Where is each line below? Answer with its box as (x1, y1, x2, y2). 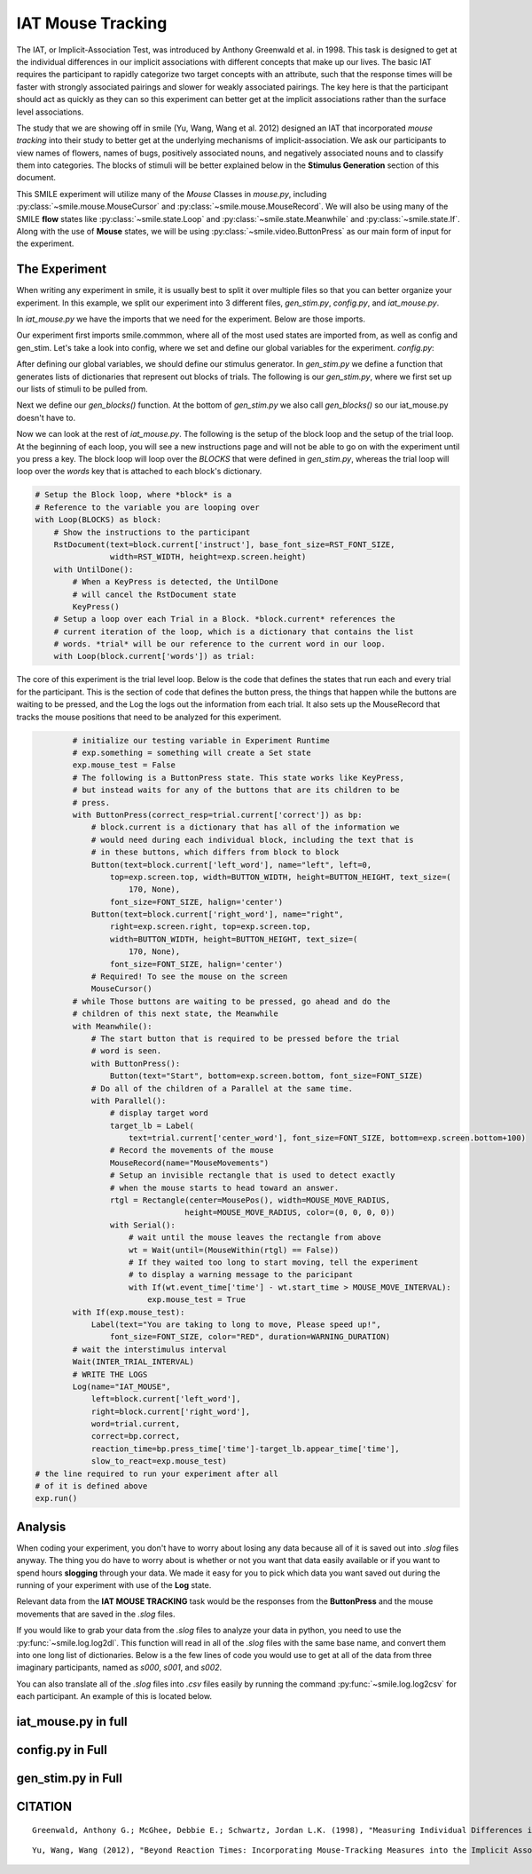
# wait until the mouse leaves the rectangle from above (129, 1233, 381, 1243)
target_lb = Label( (109, 1120, 195, 1131)
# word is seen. (90, 1046, 162, 1056)
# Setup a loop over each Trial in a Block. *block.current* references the (53, 614, 395, 624)
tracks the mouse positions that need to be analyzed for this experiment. (16, 711, 282, 722)
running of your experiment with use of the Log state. (16, 1580, 212, 1591)
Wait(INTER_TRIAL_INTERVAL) (72, 1357, 195, 1367)
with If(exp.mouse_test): (72, 1306, 185, 1317)
